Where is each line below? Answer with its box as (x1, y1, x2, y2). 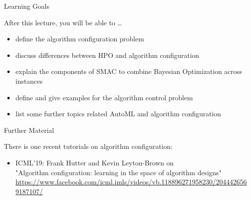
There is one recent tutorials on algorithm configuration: (4, 141, 173, 151)
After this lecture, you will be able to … (4, 17, 122, 27)
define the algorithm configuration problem (15, 34, 144, 44)
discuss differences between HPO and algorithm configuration (15, 50, 199, 60)
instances (15, 75, 43, 86)
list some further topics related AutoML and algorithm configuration (15, 109, 221, 119)
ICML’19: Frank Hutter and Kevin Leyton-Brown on (15, 157, 174, 167)
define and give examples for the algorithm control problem (15, 92, 193, 102)
